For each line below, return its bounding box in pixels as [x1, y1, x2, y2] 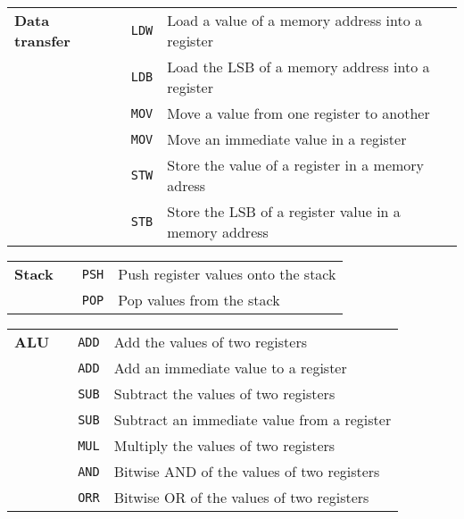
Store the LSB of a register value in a [167, 201, 401, 222]
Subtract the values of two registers [113, 383, 336, 404]
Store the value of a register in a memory [167, 155, 425, 175]
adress [167, 175, 206, 196]
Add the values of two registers [113, 331, 308, 352]
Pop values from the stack [118, 289, 280, 310]
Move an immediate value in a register [167, 129, 407, 149]
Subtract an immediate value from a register [113, 409, 392, 430]
